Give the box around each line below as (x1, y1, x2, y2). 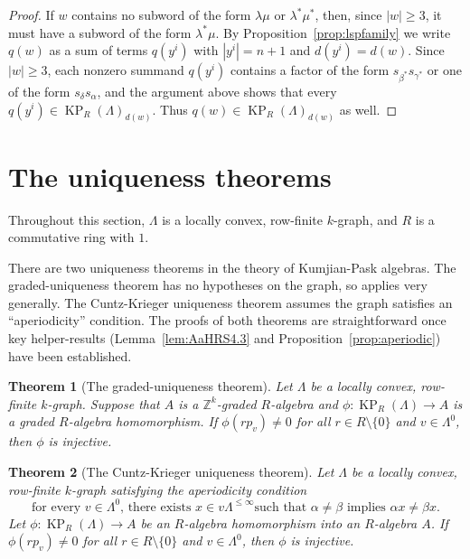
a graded (8, 412, 54, 431)
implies (346, 500, 386, 514)
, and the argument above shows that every (97, 81, 337, 100)
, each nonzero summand (47, 61, 184, 79)
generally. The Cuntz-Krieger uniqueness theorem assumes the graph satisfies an (8, 293, 453, 312)
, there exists (120, 500, 192, 514)
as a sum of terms (49, 41, 148, 60)
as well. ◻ (339, 99, 398, 118)
